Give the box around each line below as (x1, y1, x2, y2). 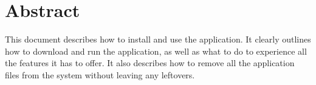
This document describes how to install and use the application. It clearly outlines (5, 33, 311, 46)
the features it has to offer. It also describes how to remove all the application (5, 56, 295, 69)
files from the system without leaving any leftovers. (5, 68, 195, 81)
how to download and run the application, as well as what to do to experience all (5, 44, 307, 57)
